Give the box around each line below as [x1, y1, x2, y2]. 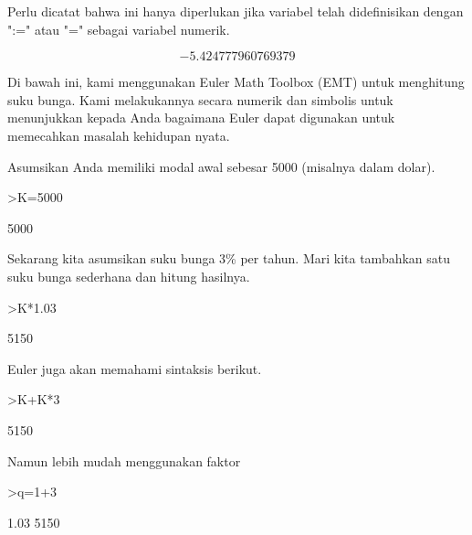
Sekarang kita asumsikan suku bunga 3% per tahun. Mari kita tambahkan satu [7, 249, 451, 268]
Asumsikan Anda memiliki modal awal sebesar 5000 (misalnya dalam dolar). [7, 156, 435, 176]
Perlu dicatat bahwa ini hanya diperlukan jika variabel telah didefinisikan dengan [7, 2, 464, 20]
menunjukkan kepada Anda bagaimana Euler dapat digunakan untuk [7, 108, 395, 127]
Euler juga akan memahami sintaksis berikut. [7, 358, 262, 378]
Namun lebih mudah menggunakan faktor [7, 451, 241, 470]
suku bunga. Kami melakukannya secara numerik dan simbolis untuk [7, 90, 393, 109]
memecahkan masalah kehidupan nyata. [7, 125, 230, 144]
